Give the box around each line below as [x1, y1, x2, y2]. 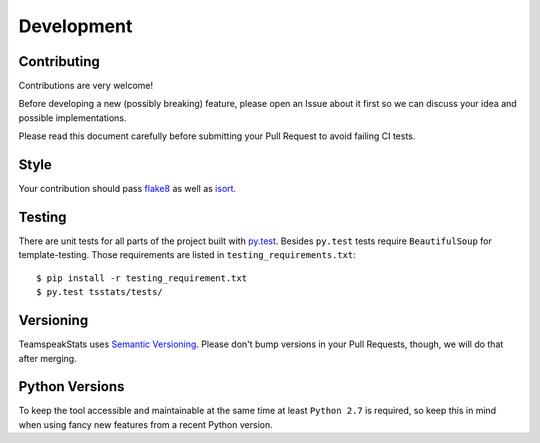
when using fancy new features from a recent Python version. [18, 418, 274, 430]
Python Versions [18, 378, 125, 395]
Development [18, 15, 133, 37]
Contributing [18, 53, 100, 70]
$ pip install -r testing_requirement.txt [36, 272, 248, 284]
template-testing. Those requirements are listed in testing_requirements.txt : [18, 249, 357, 261]
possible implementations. [18, 111, 127, 124]
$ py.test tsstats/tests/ [36, 286, 164, 298]
